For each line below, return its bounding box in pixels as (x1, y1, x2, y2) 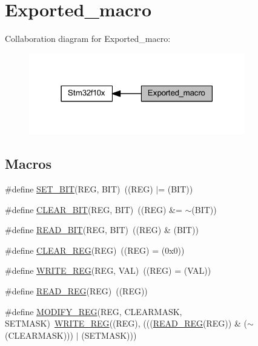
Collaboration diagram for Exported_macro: (5, 32, 171, 45)
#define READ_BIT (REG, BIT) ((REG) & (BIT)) (5, 223, 199, 236)
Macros (5, 154, 51, 173)
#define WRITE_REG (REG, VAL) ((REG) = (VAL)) (5, 264, 211, 277)
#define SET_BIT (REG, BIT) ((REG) (5, 183, 153, 195)
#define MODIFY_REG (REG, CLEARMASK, (5, 305, 182, 317)
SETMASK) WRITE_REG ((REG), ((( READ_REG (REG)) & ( (5, 317, 247, 330)
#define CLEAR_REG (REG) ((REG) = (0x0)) (5, 243, 185, 256)
